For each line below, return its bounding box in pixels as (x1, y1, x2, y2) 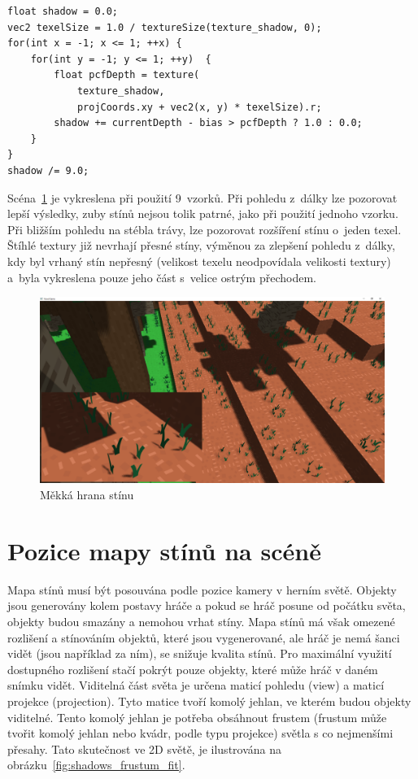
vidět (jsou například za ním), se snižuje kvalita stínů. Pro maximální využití (7, 645, 392, 662)
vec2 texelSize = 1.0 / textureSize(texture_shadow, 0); (7, 21, 322, 33)
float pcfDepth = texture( (54, 69, 200, 81)
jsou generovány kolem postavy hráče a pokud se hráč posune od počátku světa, (7, 597, 406, 614)
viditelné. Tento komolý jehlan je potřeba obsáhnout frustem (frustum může (7, 708, 387, 725)
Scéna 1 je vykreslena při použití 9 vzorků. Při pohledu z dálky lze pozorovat (7, 189, 398, 206)
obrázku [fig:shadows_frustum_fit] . (7, 756, 185, 773)
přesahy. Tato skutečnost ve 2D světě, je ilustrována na (7, 740, 282, 757)
